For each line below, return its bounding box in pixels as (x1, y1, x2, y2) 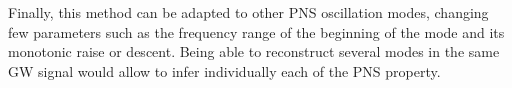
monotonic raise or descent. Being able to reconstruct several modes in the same (8, 41, 500, 62)
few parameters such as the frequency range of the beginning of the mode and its (8, 21, 505, 42)
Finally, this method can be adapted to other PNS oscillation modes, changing (8, 2, 489, 22)
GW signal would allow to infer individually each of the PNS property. (8, 60, 441, 81)
